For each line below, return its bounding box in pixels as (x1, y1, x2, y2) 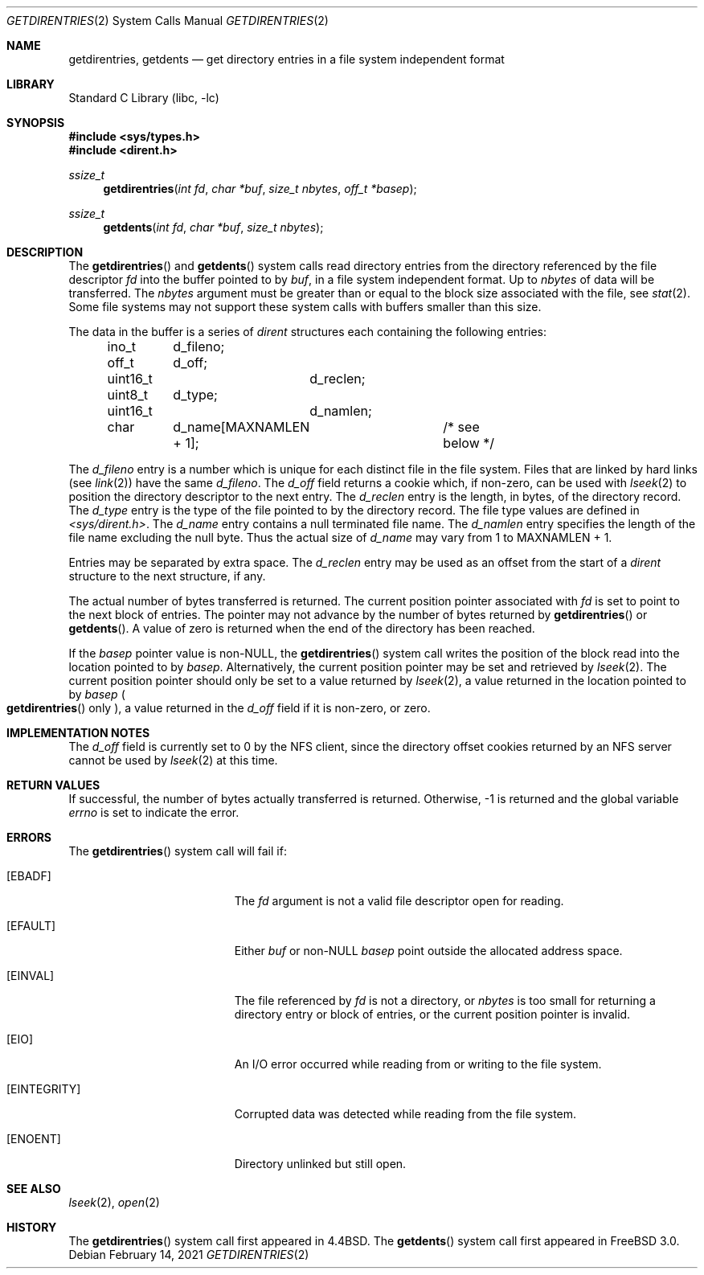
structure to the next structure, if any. (68, 569, 266, 583)
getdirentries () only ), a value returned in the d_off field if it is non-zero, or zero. (6, 701, 431, 715)
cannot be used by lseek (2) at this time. (68, 753, 278, 767)
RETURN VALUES (6, 778, 100, 792)
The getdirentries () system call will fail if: (68, 844, 287, 858)
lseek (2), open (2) (68, 1195, 160, 1209)
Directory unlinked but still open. (234, 1157, 407, 1170)
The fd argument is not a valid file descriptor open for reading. (234, 894, 564, 908)
